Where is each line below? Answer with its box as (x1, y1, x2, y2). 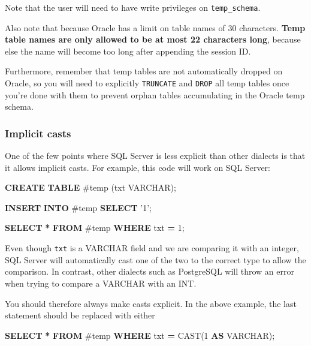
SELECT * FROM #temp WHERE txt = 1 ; (5, 221, 185, 234)
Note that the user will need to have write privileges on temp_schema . (5, 1, 261, 13)
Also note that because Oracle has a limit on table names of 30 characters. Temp (5, 21, 306, 34)
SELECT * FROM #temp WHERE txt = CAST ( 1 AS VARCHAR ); (5, 329, 275, 341)
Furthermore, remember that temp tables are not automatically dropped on (5, 65, 283, 77)
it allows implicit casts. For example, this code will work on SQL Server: (5, 161, 271, 173)
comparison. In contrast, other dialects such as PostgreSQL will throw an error (5, 265, 294, 278)
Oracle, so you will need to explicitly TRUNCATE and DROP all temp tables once (5, 77, 289, 89)
